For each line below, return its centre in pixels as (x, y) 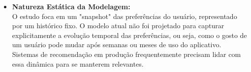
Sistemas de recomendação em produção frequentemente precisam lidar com (126, 54)
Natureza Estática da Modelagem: (71, 6)
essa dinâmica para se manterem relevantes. (78, 63)
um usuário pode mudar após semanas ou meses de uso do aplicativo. (117, 45)
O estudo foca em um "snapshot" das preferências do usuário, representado (125, 16)
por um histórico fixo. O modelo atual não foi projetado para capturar (118, 26)
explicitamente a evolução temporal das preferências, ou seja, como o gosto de (129, 35)
